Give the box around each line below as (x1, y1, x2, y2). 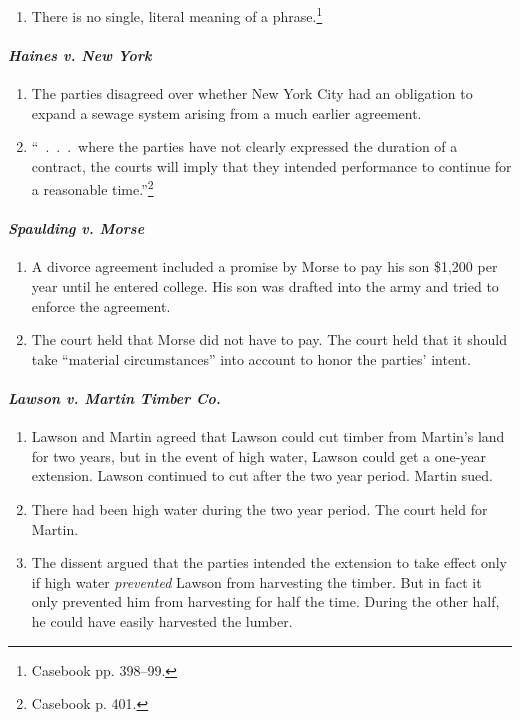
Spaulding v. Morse (8, 218, 145, 239)
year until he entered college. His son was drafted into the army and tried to (31, 276, 499, 297)
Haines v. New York (8, 44, 152, 65)
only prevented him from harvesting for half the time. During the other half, (31, 591, 500, 612)
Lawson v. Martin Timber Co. (8, 388, 221, 409)
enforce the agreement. (31, 295, 171, 316)
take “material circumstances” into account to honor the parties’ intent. (31, 348, 471, 369)
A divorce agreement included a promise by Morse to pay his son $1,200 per (31, 256, 498, 277)
